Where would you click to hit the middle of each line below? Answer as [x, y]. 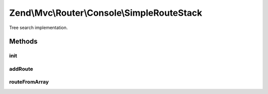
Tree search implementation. [38, 28]
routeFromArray [29, 82]
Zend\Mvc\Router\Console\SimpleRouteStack [106, 13]
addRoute [21, 69]
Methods [23, 42]
